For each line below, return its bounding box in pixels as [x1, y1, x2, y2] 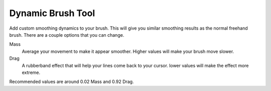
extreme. [22, 69, 41, 75]
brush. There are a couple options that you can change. [9, 32, 124, 38]
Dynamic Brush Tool [9, 8, 95, 19]
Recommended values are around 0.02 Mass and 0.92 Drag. [9, 78, 134, 85]
